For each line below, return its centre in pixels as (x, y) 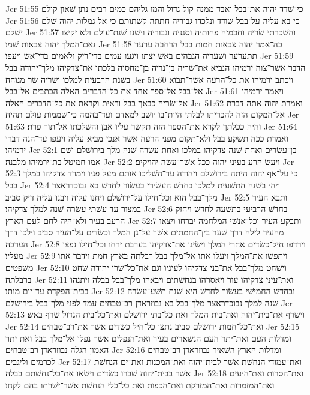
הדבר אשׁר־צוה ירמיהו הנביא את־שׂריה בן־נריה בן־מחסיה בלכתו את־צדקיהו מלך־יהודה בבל (156, 67)
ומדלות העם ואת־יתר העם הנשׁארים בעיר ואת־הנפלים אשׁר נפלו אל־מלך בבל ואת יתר (148, 338)
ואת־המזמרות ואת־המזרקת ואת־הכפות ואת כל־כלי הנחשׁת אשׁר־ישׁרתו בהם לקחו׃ (140, 385)
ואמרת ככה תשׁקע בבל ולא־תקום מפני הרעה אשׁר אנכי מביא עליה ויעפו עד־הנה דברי (147, 138)
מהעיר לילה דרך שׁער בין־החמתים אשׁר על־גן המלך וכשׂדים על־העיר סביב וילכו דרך (145, 232)
